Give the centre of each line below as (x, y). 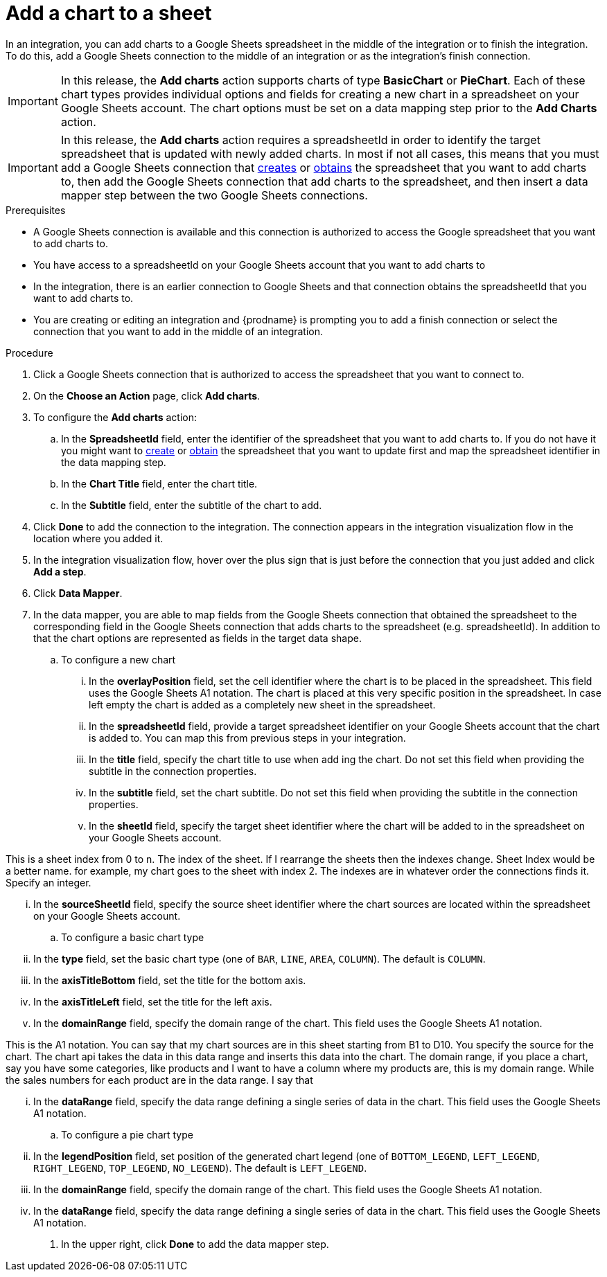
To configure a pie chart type (127, 1134)
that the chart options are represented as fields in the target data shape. (197, 638)
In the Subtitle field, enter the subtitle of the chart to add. (192, 505)
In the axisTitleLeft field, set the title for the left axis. (153, 1001)
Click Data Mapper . (78, 593)
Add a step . (60, 571)
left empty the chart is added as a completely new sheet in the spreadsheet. (262, 704)
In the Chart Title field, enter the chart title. (159, 483)
